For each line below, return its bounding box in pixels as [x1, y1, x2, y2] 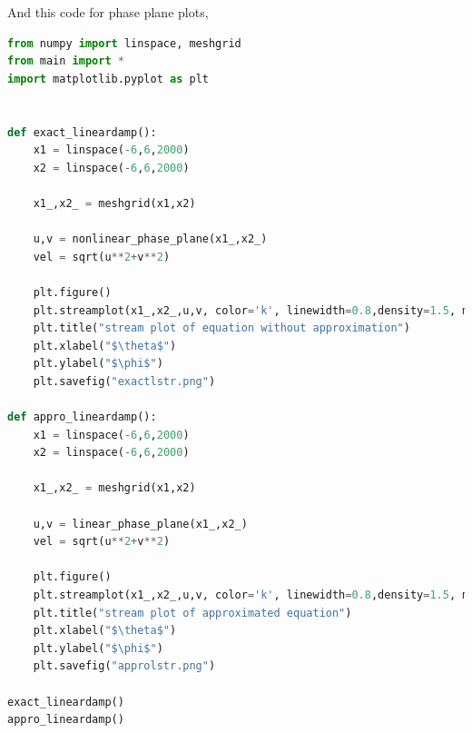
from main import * [7, 54, 124, 68]
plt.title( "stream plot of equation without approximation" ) [33, 322, 410, 335]
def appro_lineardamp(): [7, 411, 157, 424]
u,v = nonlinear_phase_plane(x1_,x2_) [33, 233, 268, 246]
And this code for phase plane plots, [7, 3, 209, 21]
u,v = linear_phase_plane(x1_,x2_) [33, 517, 248, 530]
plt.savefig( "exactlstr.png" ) [33, 374, 216, 388]
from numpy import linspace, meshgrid [7, 36, 241, 50]
